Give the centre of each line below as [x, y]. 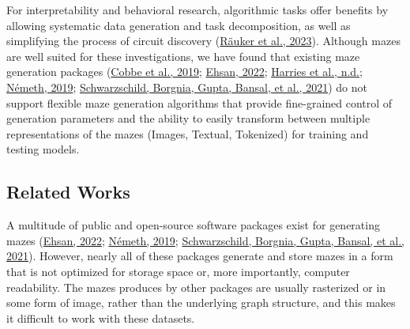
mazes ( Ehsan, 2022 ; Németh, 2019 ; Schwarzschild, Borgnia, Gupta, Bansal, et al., [205, 240]
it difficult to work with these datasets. [101, 318]
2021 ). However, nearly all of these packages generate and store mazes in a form [200, 256]
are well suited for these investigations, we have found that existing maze [183, 56]
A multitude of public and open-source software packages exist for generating [193, 225]
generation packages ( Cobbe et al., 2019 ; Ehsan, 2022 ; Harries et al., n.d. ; [184, 72]
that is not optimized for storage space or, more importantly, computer [178, 271]
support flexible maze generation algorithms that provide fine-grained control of [199, 102]
